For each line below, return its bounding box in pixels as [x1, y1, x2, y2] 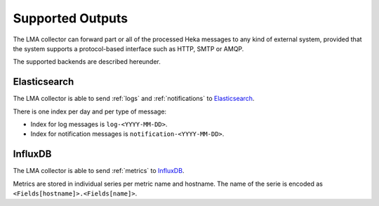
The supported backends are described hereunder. [13, 57, 161, 66]
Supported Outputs [13, 11, 128, 26]
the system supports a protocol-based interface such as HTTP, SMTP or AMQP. [13, 44, 244, 53]
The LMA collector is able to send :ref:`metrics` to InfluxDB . [13, 167, 185, 175]
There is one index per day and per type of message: [13, 107, 167, 116]
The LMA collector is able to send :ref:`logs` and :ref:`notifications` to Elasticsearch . [13, 95, 255, 103]
